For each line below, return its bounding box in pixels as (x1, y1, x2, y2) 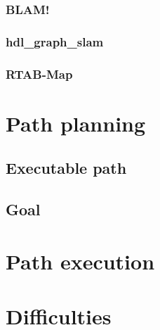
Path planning (6, 108, 146, 137)
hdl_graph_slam (6, 32, 104, 50)
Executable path (6, 157, 127, 179)
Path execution (6, 246, 155, 275)
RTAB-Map (6, 65, 73, 82)
